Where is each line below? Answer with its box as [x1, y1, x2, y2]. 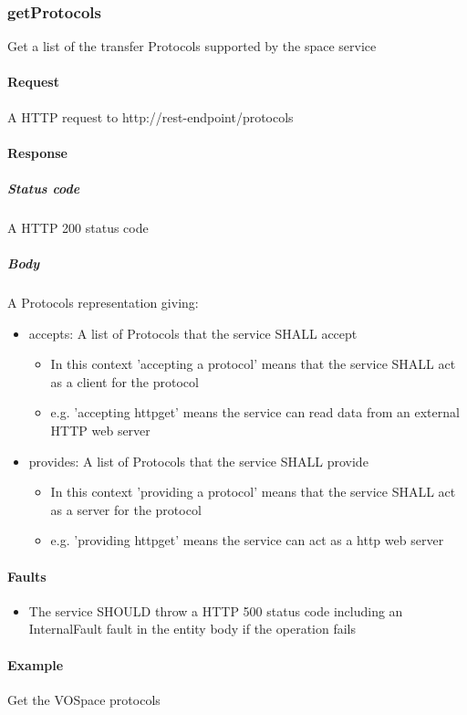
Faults [7, 566, 47, 585]
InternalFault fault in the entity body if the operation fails [28, 619, 356, 638]
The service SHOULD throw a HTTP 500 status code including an [28, 601, 403, 620]
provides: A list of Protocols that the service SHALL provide [28, 451, 368, 470]
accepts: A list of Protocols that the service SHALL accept [28, 323, 358, 342]
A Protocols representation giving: [7, 293, 199, 312]
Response [7, 142, 67, 162]
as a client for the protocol [50, 372, 199, 391]
